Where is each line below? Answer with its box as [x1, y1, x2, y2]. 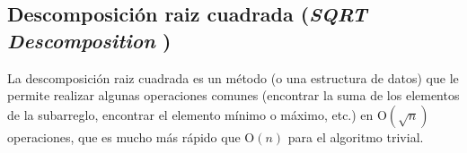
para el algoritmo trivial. [287, 127, 424, 146]
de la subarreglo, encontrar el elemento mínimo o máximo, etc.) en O [7, 105, 387, 123]
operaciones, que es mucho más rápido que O [7, 127, 255, 146]
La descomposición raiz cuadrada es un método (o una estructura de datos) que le [7, 68, 459, 87]
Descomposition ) [7, 26, 172, 54]
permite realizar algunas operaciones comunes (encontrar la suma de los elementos [7, 86, 460, 105]
